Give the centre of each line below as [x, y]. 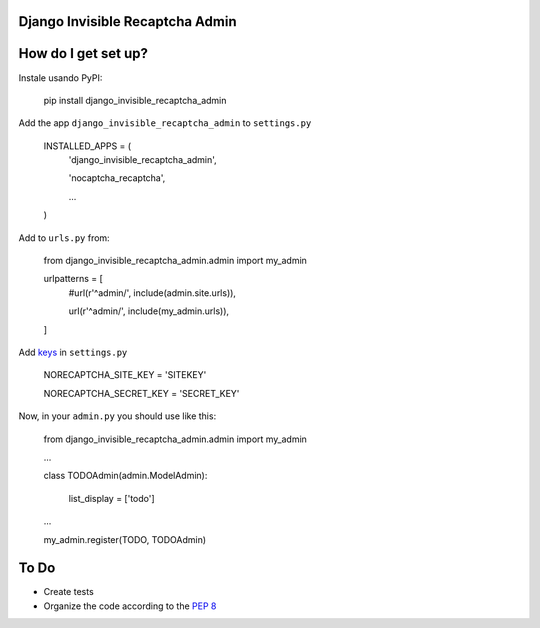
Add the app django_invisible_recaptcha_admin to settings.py [165, 123]
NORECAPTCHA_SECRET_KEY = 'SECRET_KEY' [141, 393]
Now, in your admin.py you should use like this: [117, 416]
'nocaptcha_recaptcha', [117, 178]
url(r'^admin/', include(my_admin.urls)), [149, 311]
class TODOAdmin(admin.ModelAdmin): [125, 476]
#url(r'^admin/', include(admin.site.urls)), [152, 292]
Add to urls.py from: [64, 237]
